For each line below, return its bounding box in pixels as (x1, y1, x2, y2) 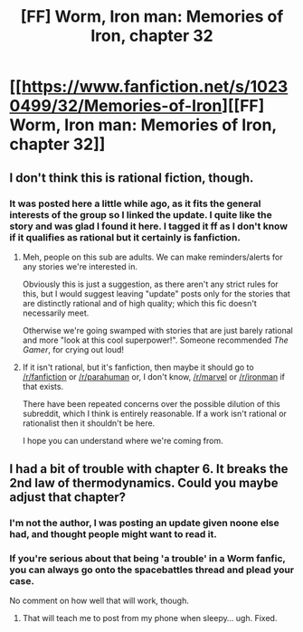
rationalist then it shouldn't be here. (22, 418, 156, 429)
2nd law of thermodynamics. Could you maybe (9, 476, 279, 491)
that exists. (22, 381, 64, 391)
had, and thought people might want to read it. (9, 528, 217, 541)
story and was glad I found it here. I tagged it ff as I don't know (9, 220, 288, 232)
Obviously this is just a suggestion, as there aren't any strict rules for (22, 278, 279, 289)
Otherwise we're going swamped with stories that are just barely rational (22, 325, 294, 335)
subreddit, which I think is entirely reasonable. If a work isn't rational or (22, 408, 288, 419)
